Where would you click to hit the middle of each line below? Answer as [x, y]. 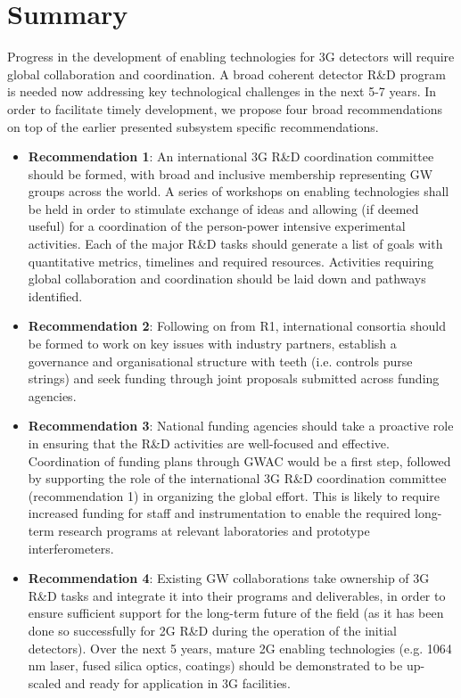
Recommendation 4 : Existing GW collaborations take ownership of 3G [229, 578]
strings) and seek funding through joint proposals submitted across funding [234, 378]
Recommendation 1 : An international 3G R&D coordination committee [231, 156]
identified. [55, 296]
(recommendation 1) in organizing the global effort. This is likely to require [234, 495]
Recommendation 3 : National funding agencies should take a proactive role [241, 426]
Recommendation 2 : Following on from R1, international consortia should [237, 326]
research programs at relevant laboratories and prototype [214, 530]
